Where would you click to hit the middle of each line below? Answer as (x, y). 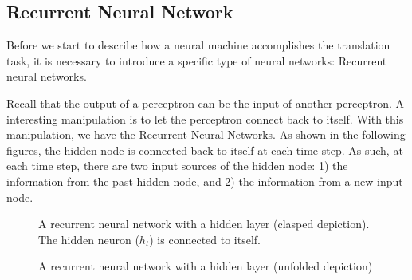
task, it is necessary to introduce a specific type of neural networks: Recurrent (197, 60)
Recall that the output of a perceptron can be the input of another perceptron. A (205, 103)
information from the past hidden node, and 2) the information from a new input (205, 181)
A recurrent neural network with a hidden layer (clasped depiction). (204, 224)
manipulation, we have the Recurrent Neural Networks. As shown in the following (206, 134)
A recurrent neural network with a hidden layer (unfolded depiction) (206, 266)
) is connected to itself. (205, 239)
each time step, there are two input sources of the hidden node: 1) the (177, 166)
